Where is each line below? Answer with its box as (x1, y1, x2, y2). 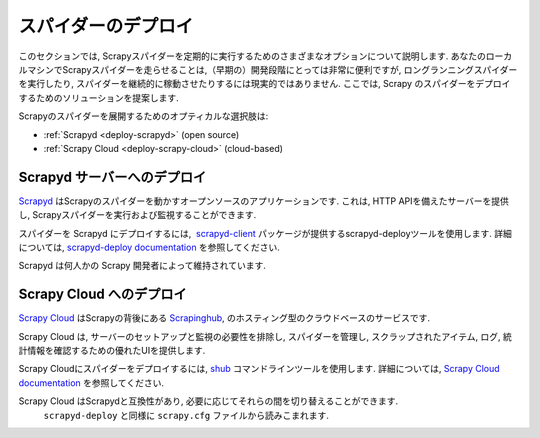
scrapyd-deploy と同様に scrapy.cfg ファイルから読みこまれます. (43, 409, 330, 421)
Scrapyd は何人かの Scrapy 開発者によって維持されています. (18, 260, 267, 272)
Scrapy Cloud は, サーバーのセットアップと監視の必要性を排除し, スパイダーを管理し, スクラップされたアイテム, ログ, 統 (18, 330, 512, 342)
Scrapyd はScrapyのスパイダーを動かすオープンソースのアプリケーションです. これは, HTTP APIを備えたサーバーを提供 (18, 195, 509, 207)
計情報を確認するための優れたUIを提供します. (18, 345, 206, 357)
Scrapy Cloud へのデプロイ (18, 286, 187, 303)
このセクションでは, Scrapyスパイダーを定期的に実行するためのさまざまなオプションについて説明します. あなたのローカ (18, 50, 513, 62)
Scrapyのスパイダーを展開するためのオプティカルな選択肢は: (18, 110, 269, 122)
